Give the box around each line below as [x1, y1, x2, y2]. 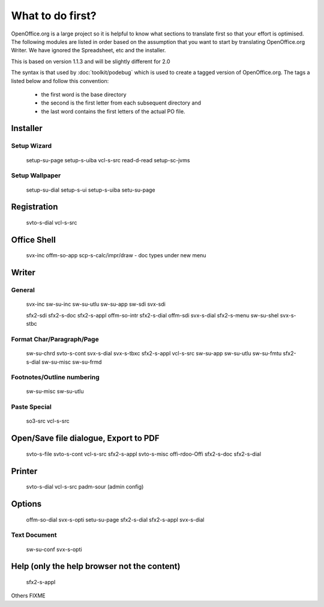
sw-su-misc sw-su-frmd [41, 358, 102, 365]
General [11, 286, 35, 294]
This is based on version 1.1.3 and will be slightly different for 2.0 [11, 58, 170, 65]
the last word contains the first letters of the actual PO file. [41, 108, 185, 115]
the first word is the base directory [41, 91, 127, 98]
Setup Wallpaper [11, 171, 61, 180]
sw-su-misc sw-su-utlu [26, 388, 84, 395]
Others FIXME [11, 592, 46, 599]
